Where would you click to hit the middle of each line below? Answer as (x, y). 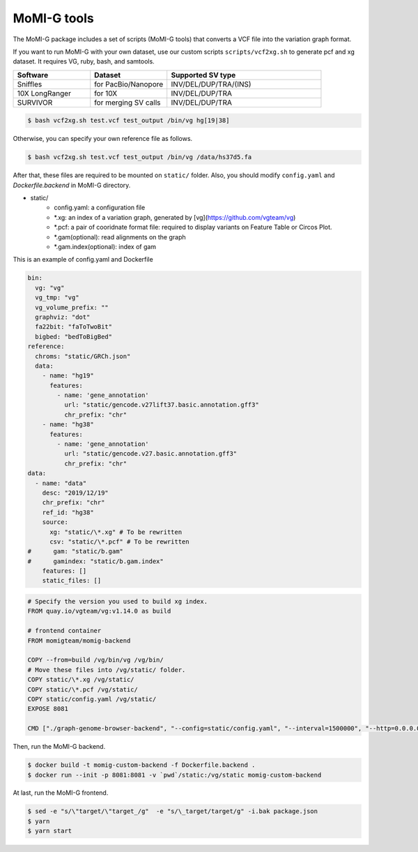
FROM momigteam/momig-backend (79, 641)
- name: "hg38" (68, 425)
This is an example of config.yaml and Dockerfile (83, 260)
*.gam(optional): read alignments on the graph (120, 237)
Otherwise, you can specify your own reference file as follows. (103, 139)
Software (33, 75)
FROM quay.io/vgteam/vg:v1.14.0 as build (99, 611)
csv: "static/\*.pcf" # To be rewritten (119, 541)
